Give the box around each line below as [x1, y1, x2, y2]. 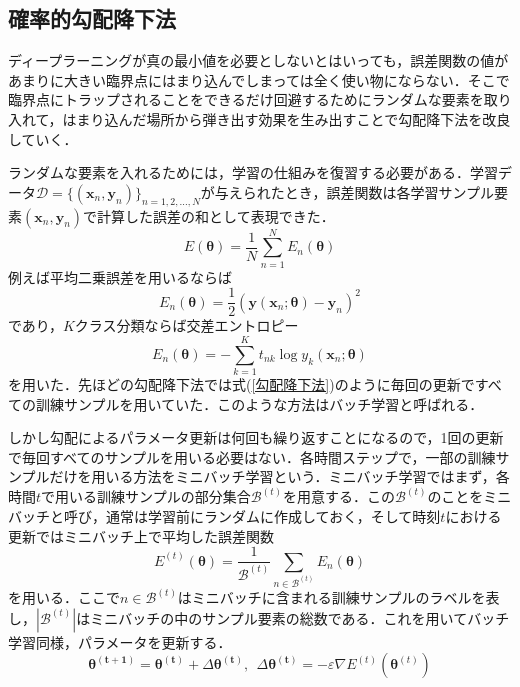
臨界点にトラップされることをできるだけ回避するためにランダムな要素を [8, 89, 484, 110]
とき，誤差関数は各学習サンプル [284, 181, 494, 202]
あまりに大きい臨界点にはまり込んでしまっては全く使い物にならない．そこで [8, 69, 510, 90]
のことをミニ [427, 486, 512, 507]
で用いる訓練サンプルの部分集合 [41, 486, 251, 507]
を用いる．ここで [8, 587, 120, 608]
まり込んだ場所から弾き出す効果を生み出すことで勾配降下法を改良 [76, 108, 511, 129]
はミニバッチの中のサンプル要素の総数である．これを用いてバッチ [76, 607, 510, 628]
